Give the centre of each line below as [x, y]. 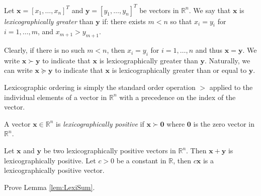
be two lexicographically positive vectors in [110, 151]
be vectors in [159, 10]
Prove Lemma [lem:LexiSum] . [50, 187]
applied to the [231, 87]
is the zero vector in [224, 123]
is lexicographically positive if [100, 123]
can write [18, 70]
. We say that [210, 10]
